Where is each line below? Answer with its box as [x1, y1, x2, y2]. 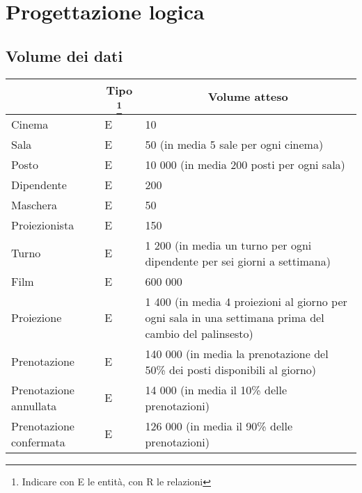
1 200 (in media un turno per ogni [145, 236, 312, 253]
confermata [11, 433, 65, 450]
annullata [11, 397, 57, 414]
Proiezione [11, 309, 62, 325]
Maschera [11, 196, 57, 213]
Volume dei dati [6, 45, 123, 66]
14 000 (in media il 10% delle [145, 381, 288, 398]
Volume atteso [207, 88, 288, 105]
